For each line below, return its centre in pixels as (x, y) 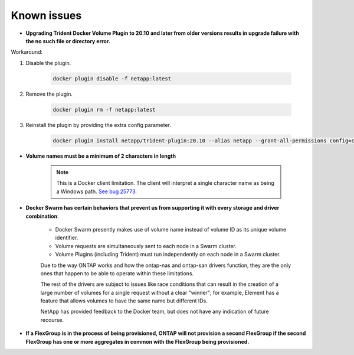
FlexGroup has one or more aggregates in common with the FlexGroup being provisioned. (137, 341)
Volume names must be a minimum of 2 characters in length (101, 156)
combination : (42, 216)
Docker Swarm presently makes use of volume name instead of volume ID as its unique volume (171, 229)
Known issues (46, 15)
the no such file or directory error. (68, 41)
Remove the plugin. (49, 94)
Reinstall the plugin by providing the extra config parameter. (98, 125)
